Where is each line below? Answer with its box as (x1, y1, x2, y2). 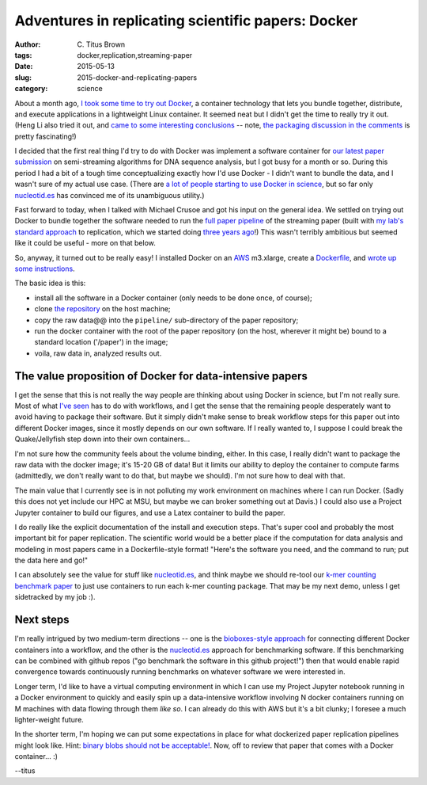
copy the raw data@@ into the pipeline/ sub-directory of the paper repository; (34, 315, 299, 325)
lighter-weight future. (14, 715, 85, 724)
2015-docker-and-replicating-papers (77, 72, 198, 82)
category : (14, 84, 48, 93)
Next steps (14, 613, 70, 627)
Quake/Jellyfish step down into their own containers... (14, 434, 191, 444)
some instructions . (14, 264, 75, 273)
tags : (14, 50, 32, 59)
